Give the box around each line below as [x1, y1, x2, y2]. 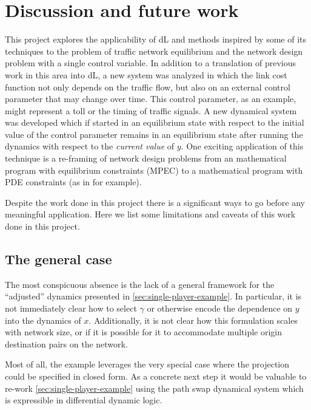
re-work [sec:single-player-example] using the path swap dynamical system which [5, 381, 304, 394]
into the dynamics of [5, 313, 81, 326]
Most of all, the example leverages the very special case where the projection [5, 358, 290, 371]
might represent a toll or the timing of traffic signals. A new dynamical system [5, 104, 297, 117]
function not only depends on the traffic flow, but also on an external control [5, 80, 290, 93]
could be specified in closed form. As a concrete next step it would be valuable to [5, 369, 307, 382]
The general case [5, 250, 112, 268]
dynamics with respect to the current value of [5, 140, 175, 152]
